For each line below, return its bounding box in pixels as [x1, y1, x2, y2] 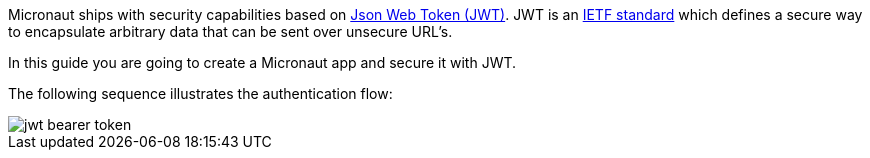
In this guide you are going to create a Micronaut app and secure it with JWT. [8, 54, 517, 71]
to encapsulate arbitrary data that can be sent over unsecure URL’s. [8, 23, 453, 40]
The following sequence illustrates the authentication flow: [8, 85, 393, 102]
